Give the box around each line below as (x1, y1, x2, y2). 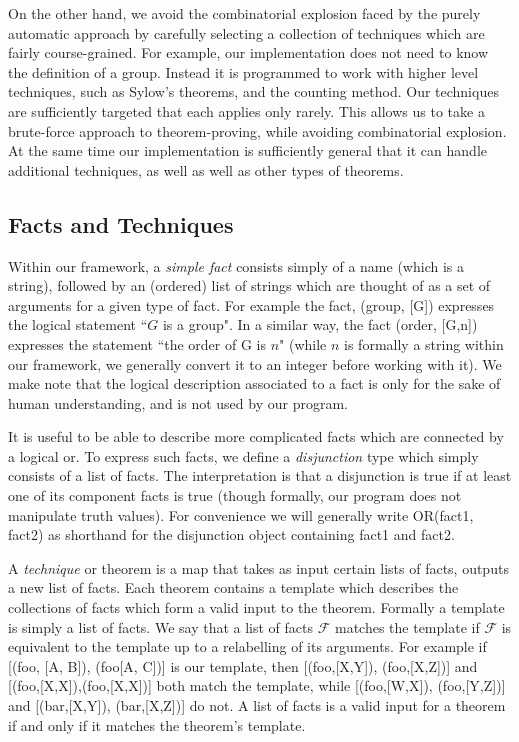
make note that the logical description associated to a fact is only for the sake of (8, 373, 501, 394)
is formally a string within (344, 333, 504, 354)
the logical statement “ (8, 314, 148, 335)
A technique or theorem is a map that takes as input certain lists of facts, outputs (8, 557, 509, 578)
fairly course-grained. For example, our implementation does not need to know (8, 42, 489, 63)
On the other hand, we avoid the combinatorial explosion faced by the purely (8, 3, 481, 23)
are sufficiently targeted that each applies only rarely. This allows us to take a (8, 100, 485, 121)
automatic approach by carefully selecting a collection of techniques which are (8, 22, 485, 43)
